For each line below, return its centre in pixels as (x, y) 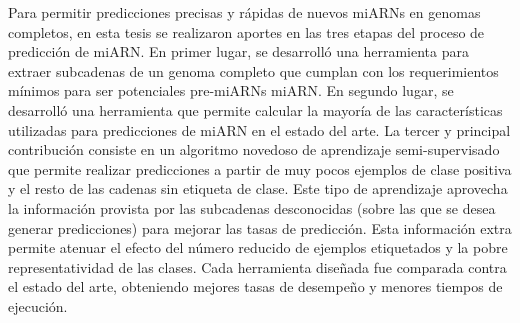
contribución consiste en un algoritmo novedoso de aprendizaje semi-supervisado (254, 149)
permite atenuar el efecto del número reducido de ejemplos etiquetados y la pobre (258, 247)
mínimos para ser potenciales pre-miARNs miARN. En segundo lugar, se (231, 90)
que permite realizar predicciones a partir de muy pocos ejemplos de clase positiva (260, 168)
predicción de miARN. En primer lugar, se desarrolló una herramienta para (238, 51)
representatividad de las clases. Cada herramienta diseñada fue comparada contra (257, 266)
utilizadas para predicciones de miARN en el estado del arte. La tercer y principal (259, 129)
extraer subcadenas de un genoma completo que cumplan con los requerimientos (253, 70)
